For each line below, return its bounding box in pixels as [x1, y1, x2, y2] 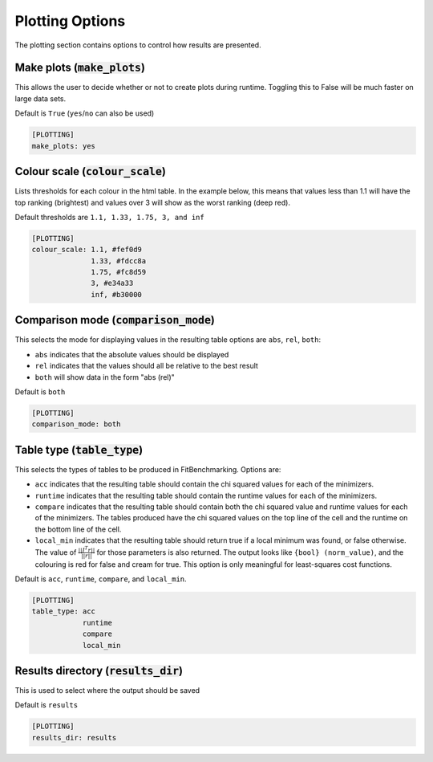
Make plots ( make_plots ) [14, 61, 146, 75]
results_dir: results [31, 733, 117, 742]
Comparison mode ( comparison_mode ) [14, 313, 216, 327]
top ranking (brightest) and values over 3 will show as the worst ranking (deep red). [14, 198, 290, 207]
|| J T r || [78, 544, 95, 554]
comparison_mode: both [31, 420, 121, 429]
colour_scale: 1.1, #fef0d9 [31, 245, 142, 255]
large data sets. [14, 93, 67, 104]
